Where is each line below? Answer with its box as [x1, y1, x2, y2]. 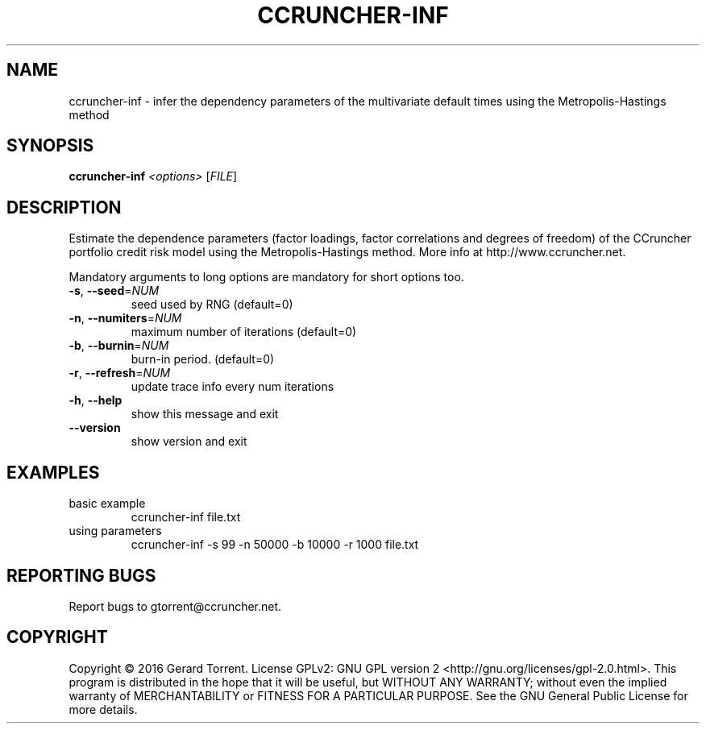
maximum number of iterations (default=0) [131, 325, 357, 339]
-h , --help [69, 393, 123, 408]
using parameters [69, 524, 162, 538]
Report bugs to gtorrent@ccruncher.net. [69, 599, 282, 613]
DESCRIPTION [6, 197, 122, 218]
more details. [69, 702, 138, 716]
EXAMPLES [6, 462, 100, 483]
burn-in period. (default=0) [131, 352, 275, 367]
